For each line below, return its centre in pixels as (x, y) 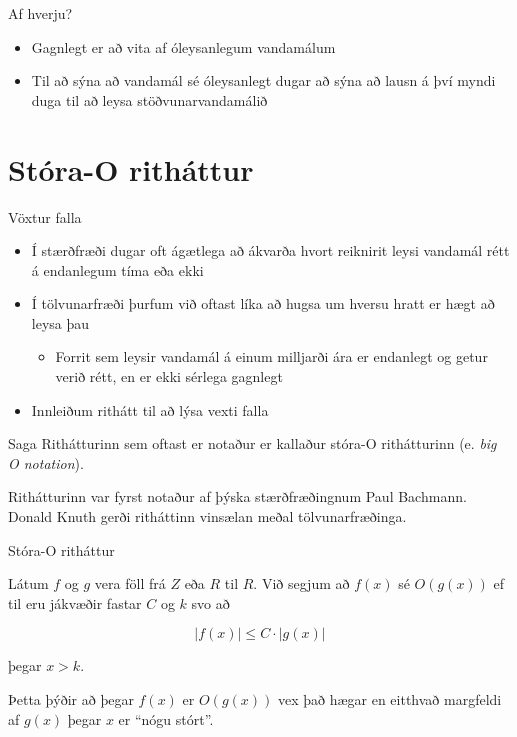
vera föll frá (130, 583)
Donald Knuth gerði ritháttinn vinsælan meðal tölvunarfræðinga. (207, 516)
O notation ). (46, 462)
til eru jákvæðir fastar (75, 602)
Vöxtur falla (45, 216)
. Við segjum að (301, 583)
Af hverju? (40, 13)
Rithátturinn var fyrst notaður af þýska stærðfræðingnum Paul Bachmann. (237, 496)
